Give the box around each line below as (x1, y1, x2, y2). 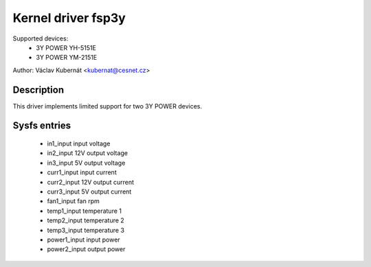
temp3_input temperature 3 (47, 226, 125, 234)
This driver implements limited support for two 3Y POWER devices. (12, 102, 203, 110)
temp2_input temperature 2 (47, 216, 125, 224)
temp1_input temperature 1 (47, 207, 122, 215)
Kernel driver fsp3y (12, 10, 126, 25)
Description (12, 84, 65, 95)
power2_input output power (47, 245, 126, 253)
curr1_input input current (47, 168, 117, 176)
